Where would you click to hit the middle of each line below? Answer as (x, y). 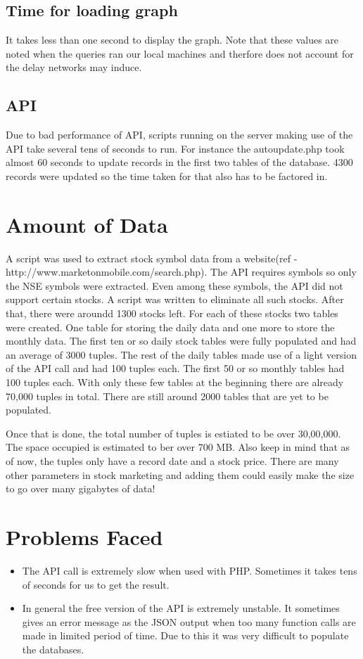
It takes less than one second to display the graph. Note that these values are (172, 40)
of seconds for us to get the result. (96, 584)
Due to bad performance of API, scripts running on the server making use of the (179, 135)
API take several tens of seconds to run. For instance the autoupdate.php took (175, 148)
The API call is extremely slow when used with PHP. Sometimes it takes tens (190, 570)
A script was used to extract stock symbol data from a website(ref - (152, 258)
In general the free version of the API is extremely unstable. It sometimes (181, 608)
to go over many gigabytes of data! (81, 488)
